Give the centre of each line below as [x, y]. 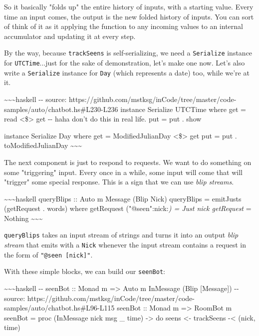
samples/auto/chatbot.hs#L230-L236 [61, 109]
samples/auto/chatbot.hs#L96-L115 [59, 308]
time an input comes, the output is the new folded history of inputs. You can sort [129, 16]
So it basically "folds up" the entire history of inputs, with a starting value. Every [129, 6]
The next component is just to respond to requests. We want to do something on [128, 162]
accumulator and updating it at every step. [70, 36]
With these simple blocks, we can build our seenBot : [85, 271]
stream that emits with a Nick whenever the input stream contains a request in [125, 245]
